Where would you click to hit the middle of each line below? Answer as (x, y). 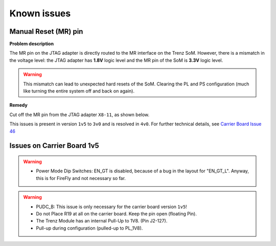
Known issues (40, 13)
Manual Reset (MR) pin (46, 31)
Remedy (18, 105)
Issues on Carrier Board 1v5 (54, 146)
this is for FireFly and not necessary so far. (81, 178)
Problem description (31, 44)
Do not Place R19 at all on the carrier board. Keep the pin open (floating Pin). (116, 214)
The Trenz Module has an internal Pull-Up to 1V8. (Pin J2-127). (102, 221)
